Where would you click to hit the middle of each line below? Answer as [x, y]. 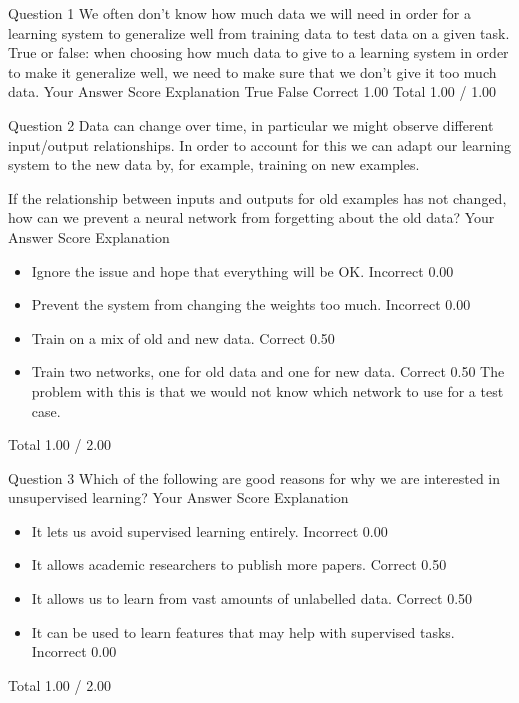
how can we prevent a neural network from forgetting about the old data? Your [251, 217]
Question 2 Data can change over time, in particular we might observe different [251, 124]
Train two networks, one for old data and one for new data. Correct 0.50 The [268, 371]
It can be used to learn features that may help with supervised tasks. [243, 631]
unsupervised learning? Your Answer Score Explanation [178, 497]
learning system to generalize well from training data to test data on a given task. [259, 32]
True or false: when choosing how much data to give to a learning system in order [258, 52]
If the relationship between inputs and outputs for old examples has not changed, [257, 197]
